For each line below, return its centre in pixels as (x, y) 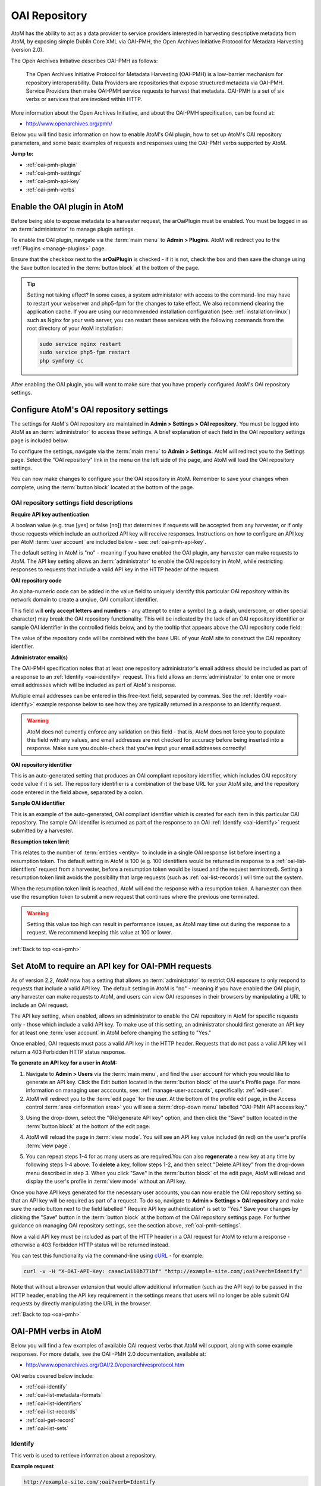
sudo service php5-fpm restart (85, 352)
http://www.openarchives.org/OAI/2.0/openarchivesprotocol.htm (105, 1365)
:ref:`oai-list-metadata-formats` (64, 1395)
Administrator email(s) (40, 657)
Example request (32, 1466)
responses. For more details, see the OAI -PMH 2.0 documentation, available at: (108, 1354)
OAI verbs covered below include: (53, 1375)
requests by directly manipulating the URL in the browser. (81, 1304)
